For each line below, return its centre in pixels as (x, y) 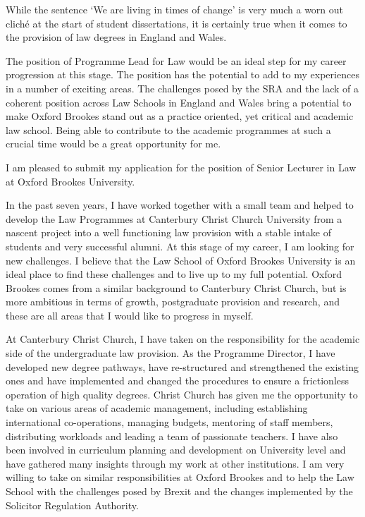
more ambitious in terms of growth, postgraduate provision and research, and (173, 302)
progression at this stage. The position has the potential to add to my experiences (182, 74)
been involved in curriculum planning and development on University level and (176, 450)
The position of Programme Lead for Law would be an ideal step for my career (176, 60)
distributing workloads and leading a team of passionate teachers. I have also (172, 436)
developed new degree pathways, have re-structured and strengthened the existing (182, 366)
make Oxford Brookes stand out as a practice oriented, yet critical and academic (180, 116)
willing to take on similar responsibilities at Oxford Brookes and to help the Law (180, 477)
